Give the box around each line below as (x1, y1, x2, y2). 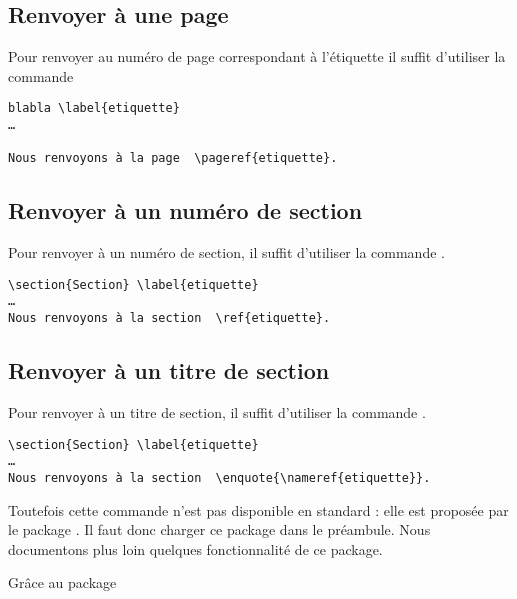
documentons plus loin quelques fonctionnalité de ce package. (8, 538, 383, 559)
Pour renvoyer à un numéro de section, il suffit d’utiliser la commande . (8, 242, 445, 263)
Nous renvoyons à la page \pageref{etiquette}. (8, 151, 338, 166)
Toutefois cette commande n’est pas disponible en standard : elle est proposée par (8, 499, 509, 520)
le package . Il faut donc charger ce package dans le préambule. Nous (8, 519, 431, 540)
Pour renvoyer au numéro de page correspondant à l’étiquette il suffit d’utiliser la (8, 46, 506, 67)
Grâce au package (8, 572, 117, 593)
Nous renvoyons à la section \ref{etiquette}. (8, 311, 331, 326)
